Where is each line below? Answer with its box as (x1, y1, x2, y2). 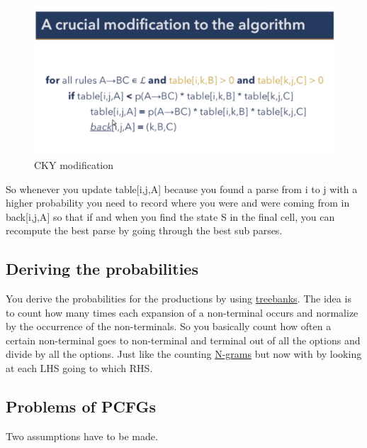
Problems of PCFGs (6, 395, 156, 417)
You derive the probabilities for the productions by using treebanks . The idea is (6, 291, 351, 306)
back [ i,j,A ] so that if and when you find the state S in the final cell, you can (6, 209, 335, 224)
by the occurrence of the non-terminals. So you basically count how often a (6, 319, 332, 334)
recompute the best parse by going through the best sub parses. (6, 223, 283, 238)
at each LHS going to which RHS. (6, 361, 153, 376)
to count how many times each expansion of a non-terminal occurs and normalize (6, 305, 358, 319)
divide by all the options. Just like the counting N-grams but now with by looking (6, 346, 362, 361)
